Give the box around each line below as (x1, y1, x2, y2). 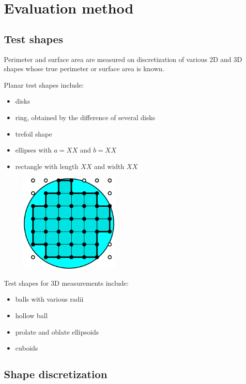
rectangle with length (15, 161, 78, 171)
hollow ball (15, 310, 48, 321)
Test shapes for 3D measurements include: (4, 277, 129, 288)
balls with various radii (15, 294, 84, 304)
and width (94, 161, 124, 171)
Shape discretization (4, 367, 108, 382)
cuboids (15, 343, 38, 353)
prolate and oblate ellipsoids (15, 326, 99, 337)
